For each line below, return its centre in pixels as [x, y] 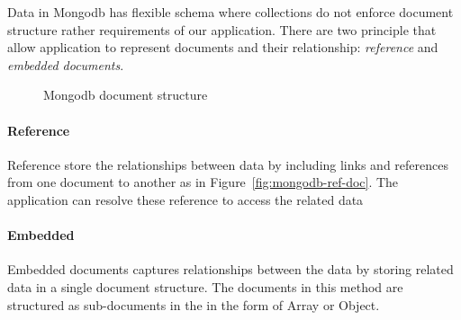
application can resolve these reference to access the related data [185, 199]
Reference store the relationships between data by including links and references [228, 164]
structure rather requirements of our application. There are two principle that [222, 29]
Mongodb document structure [126, 95]
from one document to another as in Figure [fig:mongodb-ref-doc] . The [203, 182]
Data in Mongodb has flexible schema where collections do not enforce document [230, 12]
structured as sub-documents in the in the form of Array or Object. [194, 304]
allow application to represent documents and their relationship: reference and [223, 47]
